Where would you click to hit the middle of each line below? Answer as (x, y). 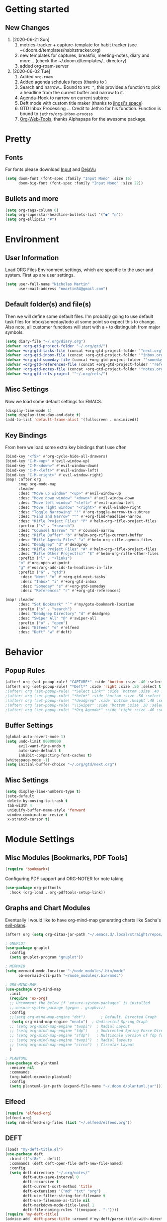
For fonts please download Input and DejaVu (50, 169)
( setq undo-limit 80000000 (33, 742)
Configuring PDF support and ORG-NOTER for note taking (64, 879)
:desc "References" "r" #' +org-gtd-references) (71, 591)
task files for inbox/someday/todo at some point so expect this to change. (81, 321)
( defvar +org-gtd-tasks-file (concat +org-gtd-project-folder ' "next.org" (84, 351)
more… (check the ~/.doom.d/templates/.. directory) (73, 61)
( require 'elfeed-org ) (29, 1113)
